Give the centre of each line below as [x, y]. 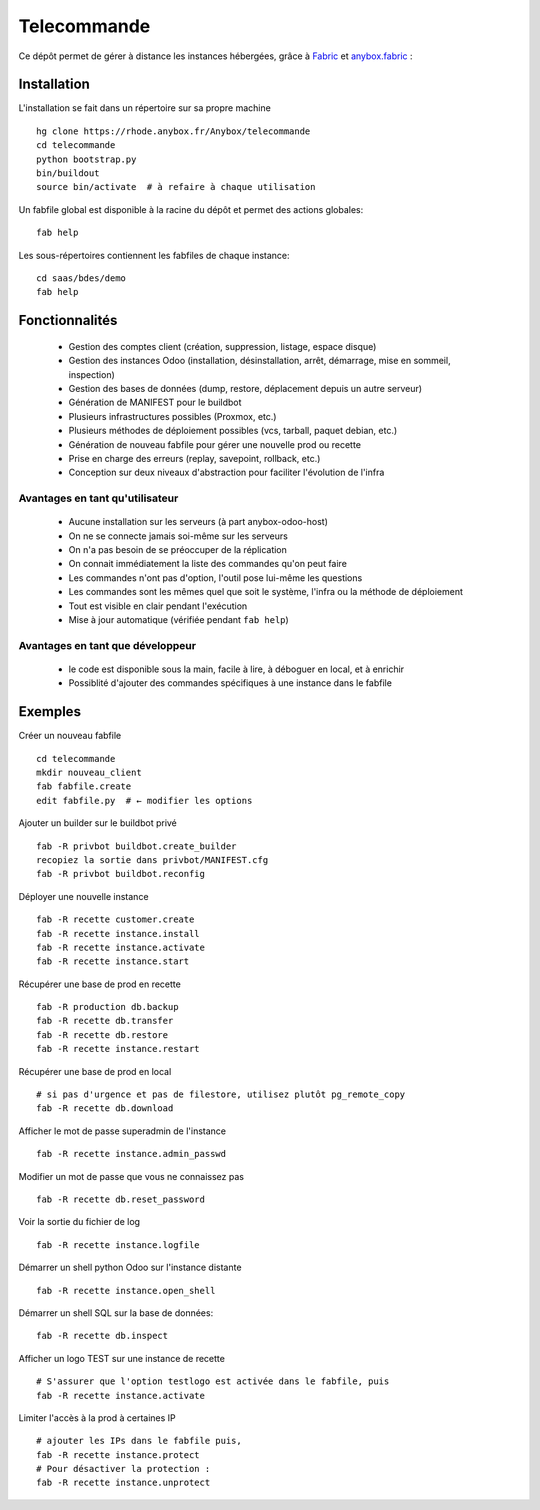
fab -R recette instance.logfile [118, 1244]
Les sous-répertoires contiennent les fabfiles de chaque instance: [154, 255]
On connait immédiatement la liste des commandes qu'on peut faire [207, 564]
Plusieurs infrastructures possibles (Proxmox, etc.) [172, 416]
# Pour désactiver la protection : [123, 1469]
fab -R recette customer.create [115, 919]
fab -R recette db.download [105, 1108]
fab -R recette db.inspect [102, 1336]
